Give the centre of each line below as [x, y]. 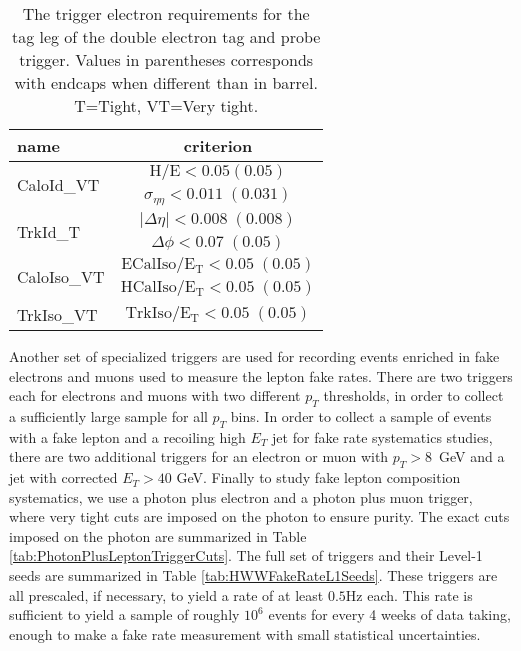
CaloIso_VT [61, 277]
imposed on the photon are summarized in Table [158, 535]
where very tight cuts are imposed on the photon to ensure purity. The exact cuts [259, 516]
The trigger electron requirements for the [166, 13]
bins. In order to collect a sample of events [361, 415]
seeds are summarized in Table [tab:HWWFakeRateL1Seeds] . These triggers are [253, 575]
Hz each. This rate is [409, 594]
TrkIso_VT [57, 314]
